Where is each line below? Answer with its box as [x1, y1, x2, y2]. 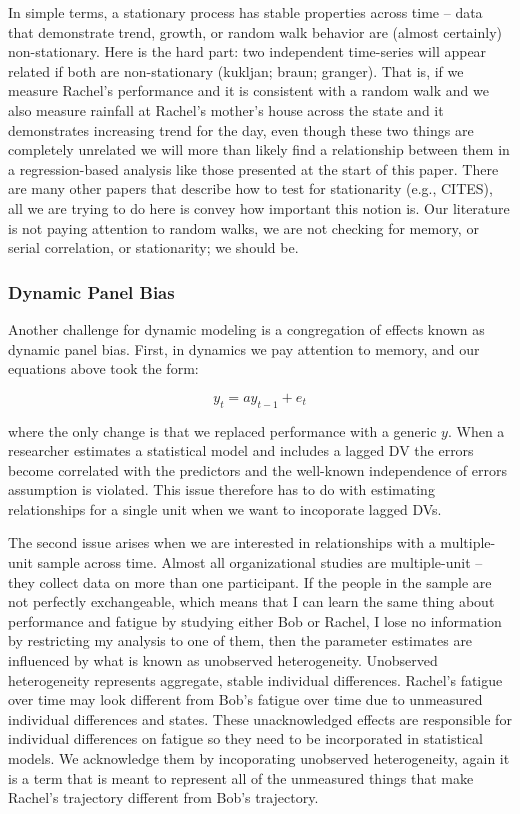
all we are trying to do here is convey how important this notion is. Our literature [8, 197, 510, 218]
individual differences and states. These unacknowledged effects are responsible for [8, 708, 512, 729]
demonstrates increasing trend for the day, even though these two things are [8, 119, 474, 140]
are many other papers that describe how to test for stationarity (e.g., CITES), [8, 178, 493, 199]
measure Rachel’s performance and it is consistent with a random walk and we [8, 80, 489, 101]
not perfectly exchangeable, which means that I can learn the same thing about [8, 591, 495, 612]
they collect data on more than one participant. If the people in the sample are [8, 571, 492, 592]
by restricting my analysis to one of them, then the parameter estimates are [8, 630, 473, 651]
